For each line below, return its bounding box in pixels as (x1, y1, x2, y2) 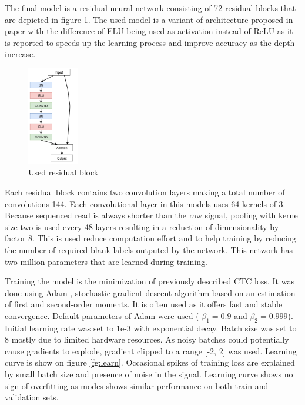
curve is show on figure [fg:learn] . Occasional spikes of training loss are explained (5, 356, 295, 369)
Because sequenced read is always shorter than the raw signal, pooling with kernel (5, 209, 300, 221)
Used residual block (28, 166, 99, 178)
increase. (5, 48, 36, 60)
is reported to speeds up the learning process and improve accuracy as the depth (5, 36, 295, 48)
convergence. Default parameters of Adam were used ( (5, 309, 199, 321)
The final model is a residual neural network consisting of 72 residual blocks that (5, 2, 296, 14)
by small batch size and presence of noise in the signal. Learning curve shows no (5, 368, 293, 380)
